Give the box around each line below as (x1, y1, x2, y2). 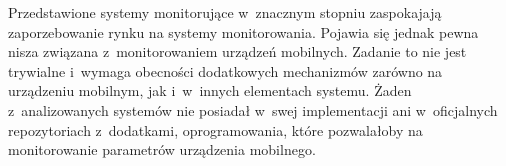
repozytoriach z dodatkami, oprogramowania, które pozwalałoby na (8, 119, 423, 140)
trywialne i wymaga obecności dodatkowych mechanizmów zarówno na (8, 60, 443, 81)
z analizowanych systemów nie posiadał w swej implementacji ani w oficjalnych (8, 99, 498, 120)
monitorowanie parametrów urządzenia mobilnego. (8, 139, 316, 160)
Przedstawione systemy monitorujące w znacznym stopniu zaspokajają (8, 2, 442, 22)
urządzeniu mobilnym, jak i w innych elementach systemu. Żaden (8, 80, 412, 101)
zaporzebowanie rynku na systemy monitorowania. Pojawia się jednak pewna (8, 21, 479, 42)
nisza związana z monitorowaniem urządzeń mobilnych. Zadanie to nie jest (8, 41, 467, 62)
